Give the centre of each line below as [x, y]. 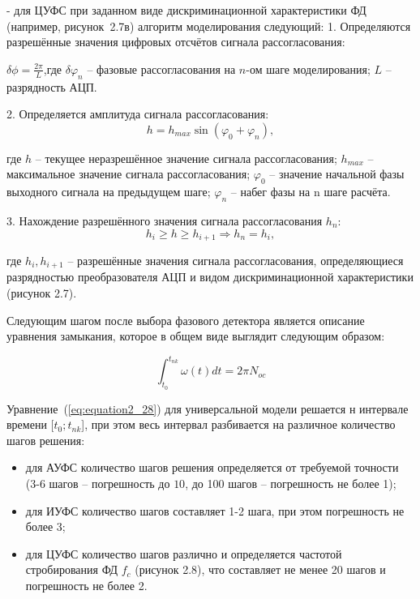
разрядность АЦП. [52, 86]
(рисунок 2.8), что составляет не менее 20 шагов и [260, 569]
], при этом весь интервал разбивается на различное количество [238, 424]
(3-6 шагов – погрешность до [98, 483]
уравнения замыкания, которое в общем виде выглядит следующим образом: [196, 336]
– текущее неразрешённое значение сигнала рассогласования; [186, 158]
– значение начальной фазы [337, 174]
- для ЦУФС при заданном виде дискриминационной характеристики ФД [186, 10]
